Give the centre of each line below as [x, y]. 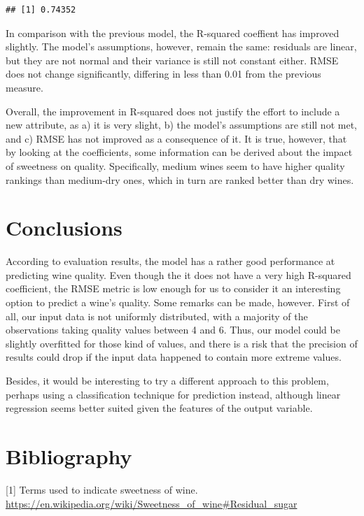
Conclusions [64, 228]
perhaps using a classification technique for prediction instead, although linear [173, 394]
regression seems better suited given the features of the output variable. [159, 408]
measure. [24, 87]
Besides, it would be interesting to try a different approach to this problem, [167, 380]
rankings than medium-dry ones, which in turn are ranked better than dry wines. [180, 179]
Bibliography [69, 456]
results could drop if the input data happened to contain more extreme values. [174, 357]
